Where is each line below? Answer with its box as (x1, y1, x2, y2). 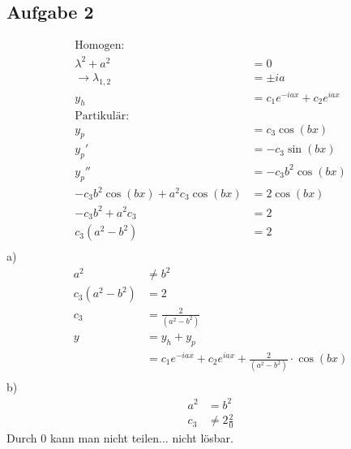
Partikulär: (75, 110, 130, 122)
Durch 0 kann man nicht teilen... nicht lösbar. (6, 429, 233, 446)
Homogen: (75, 40, 125, 52)
